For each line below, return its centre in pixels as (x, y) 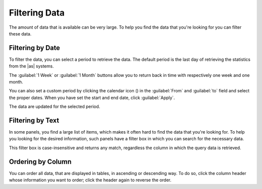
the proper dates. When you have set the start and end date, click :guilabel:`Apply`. (92, 98)
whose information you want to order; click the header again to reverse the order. (90, 180)
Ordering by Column (40, 162)
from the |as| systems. (32, 66)
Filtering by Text (34, 120)
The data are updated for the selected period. (55, 106)
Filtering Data (37, 13)
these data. (20, 34)
